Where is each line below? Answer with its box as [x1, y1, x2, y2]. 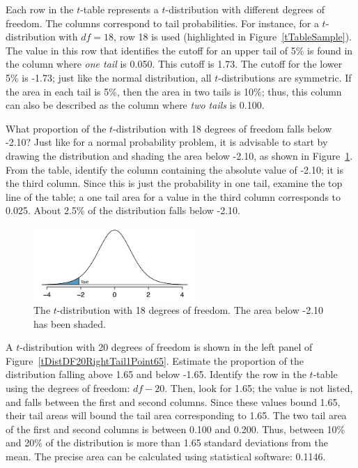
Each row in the [6, 2, 74, 16]
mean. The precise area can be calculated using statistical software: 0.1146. [6, 448, 326, 463]
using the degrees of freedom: [6, 381, 130, 395]
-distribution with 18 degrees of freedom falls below [113, 121, 332, 135]
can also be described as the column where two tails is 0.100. [6, 98, 265, 112]
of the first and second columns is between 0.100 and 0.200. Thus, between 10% [6, 421, 345, 436]
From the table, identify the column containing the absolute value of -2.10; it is [6, 162, 343, 176]
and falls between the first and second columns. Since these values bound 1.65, [6, 394, 341, 409]
